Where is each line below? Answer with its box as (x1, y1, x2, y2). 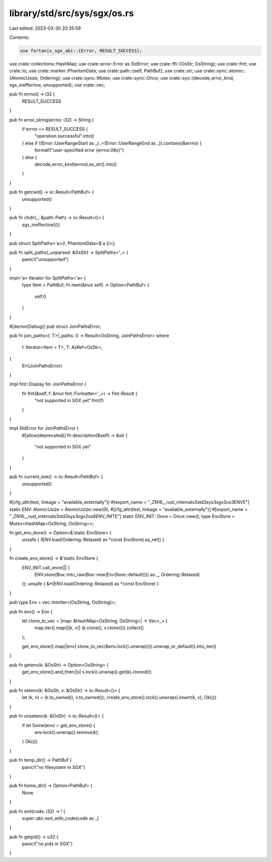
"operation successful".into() (34, 133, 94, 139)
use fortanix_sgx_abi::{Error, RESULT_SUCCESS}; (20, 48, 143, 53)
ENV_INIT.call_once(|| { (22, 564, 70, 570)
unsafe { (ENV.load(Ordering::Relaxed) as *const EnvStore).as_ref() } (22, 537, 165, 543)
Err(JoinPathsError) (22, 363, 62, 369)
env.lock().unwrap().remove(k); (34, 729, 99, 735)
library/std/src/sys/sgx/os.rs (9, 8, 134, 19)
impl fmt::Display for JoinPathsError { (9, 381, 87, 387)
